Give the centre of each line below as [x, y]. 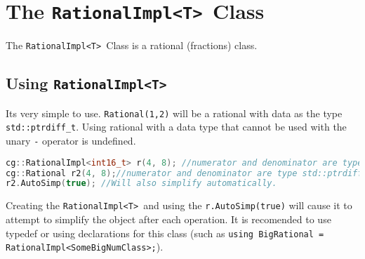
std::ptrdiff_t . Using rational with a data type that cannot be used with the [176, 127]
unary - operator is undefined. [71, 140]
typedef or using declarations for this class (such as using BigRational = [165, 233]
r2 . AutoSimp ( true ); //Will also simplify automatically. [141, 184]
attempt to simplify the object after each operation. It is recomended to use [168, 219]
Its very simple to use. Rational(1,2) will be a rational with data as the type [174, 113]
